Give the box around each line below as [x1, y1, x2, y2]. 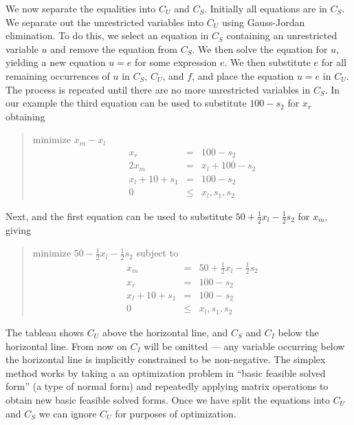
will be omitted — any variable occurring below [144, 338, 345, 353]
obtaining [5, 109, 45, 123]
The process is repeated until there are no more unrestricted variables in [5, 82, 311, 96]
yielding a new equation [5, 55, 106, 69]
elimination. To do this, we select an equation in [5, 28, 209, 43]
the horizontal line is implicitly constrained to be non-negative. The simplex [5, 352, 326, 367]
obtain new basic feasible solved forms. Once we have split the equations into [5, 392, 330, 406]
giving [5, 222, 31, 237]
